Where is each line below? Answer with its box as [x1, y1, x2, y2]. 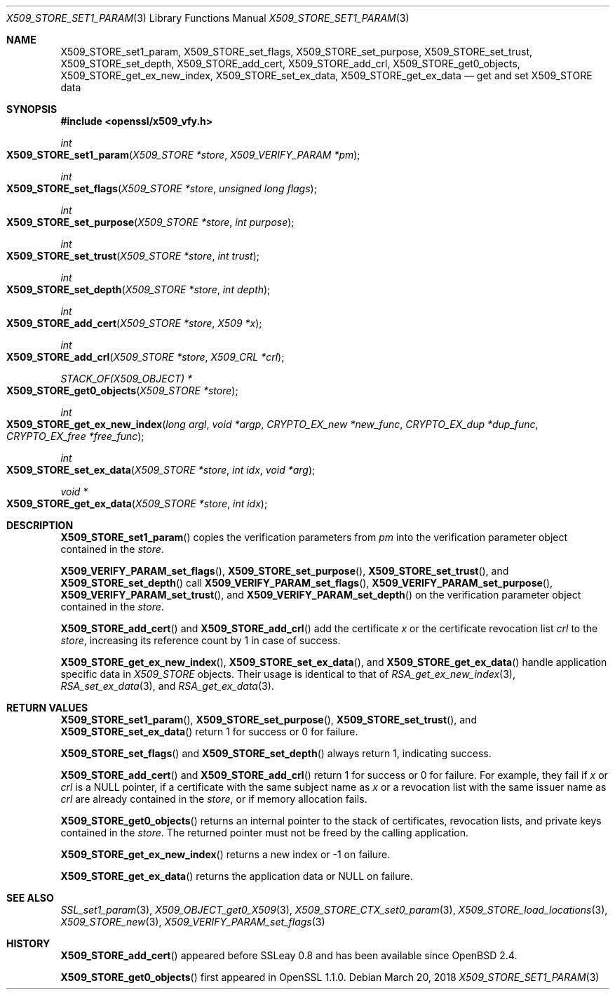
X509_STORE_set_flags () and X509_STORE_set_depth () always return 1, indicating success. [60, 747, 492, 759]
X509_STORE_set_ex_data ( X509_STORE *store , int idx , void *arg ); [6, 464, 316, 476]
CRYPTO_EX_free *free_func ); [6, 430, 144, 442]
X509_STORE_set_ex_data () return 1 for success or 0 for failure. [60, 726, 358, 737]
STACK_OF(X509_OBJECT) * [60, 373, 192, 385]
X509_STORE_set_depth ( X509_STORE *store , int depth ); [6, 283, 271, 295]
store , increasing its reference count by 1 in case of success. [60, 634, 341, 646]
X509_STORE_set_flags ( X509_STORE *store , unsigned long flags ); [6, 182, 317, 194]
